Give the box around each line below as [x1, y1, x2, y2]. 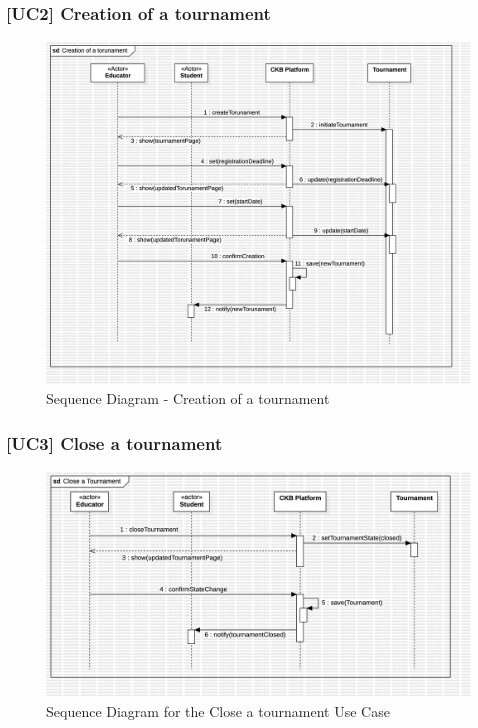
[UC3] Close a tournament [6, 431, 223, 455]
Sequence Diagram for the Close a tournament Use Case [46, 700, 390, 721]
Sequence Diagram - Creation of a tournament [46, 388, 330, 409]
